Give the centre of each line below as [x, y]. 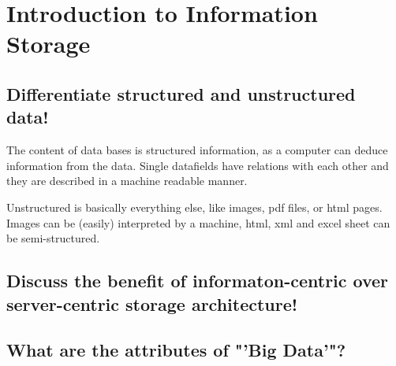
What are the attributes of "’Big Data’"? [176, 350]
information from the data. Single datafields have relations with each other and [198, 165]
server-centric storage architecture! [152, 303]
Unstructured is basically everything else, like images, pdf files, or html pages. [194, 207]
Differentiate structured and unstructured [181, 93]
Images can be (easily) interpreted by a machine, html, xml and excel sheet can [198, 222]
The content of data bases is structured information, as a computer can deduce [197, 150]
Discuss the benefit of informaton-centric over [198, 281]
